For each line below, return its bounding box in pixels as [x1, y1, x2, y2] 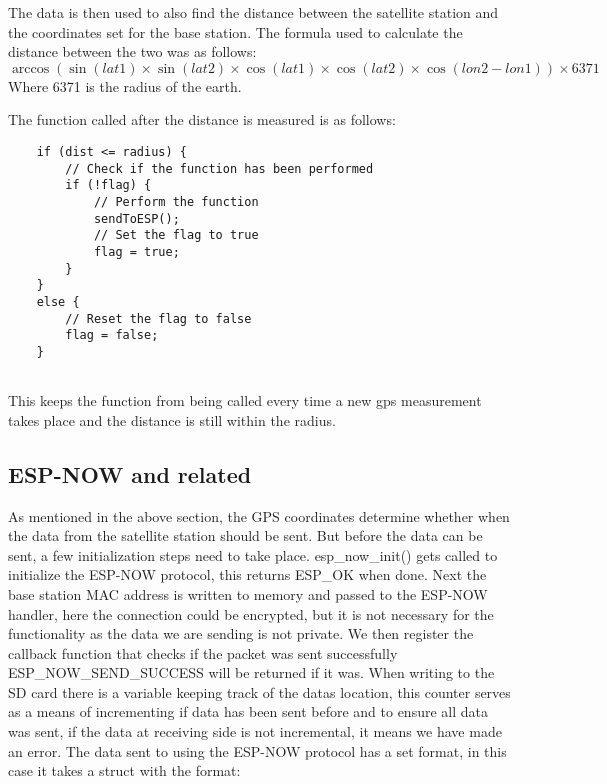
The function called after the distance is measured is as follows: [8, 109, 396, 130]
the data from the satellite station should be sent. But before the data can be [8, 525, 483, 546]
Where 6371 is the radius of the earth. [8, 75, 242, 96]
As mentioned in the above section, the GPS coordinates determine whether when [8, 505, 510, 526]
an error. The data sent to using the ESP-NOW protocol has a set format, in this [8, 740, 507, 761]
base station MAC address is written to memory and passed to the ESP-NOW [8, 583, 488, 604]
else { [36, 294, 80, 309]
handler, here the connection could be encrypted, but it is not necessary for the [8, 603, 494, 624]
